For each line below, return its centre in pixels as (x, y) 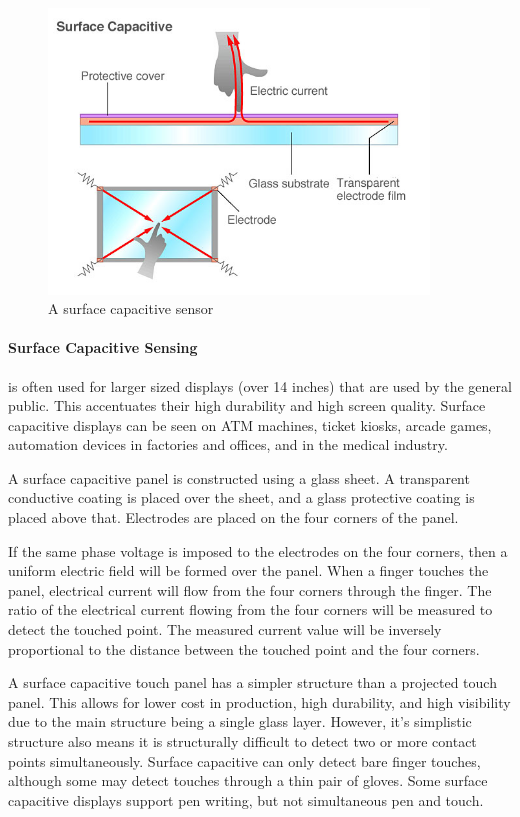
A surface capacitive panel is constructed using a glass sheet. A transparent (239, 477)
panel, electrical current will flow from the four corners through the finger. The (250, 589)
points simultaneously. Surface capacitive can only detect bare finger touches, (244, 760)
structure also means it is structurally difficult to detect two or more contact (242, 741)
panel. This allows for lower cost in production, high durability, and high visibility (259, 701)
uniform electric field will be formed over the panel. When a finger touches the (248, 570)
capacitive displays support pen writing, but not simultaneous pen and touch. (246, 799)
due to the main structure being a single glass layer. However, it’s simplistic (240, 721)
